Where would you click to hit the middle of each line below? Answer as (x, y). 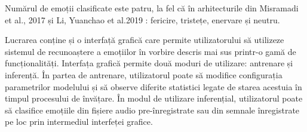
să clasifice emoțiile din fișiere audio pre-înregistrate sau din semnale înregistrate (152, 110)
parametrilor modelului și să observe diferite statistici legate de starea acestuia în (153, 86)
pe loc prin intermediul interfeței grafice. (79, 122)
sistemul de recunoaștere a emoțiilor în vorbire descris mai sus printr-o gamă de (151, 51)
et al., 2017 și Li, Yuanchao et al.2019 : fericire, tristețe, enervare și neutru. (142, 19)
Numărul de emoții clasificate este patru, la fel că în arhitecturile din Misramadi (152, 8)
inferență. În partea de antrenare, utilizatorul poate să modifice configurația (144, 74)
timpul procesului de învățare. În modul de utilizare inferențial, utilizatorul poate (154, 98)
